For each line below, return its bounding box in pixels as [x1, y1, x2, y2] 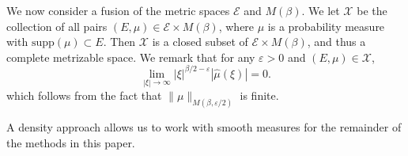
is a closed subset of [152, 33, 248, 50]
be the [357, 2, 387, 18]
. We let [301, 2, 340, 18]
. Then [103, 33, 136, 50]
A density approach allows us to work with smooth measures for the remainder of [6, 118, 402, 135]
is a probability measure [267, 17, 385, 34]
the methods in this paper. [6, 134, 135, 150]
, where [218, 17, 255, 34]
